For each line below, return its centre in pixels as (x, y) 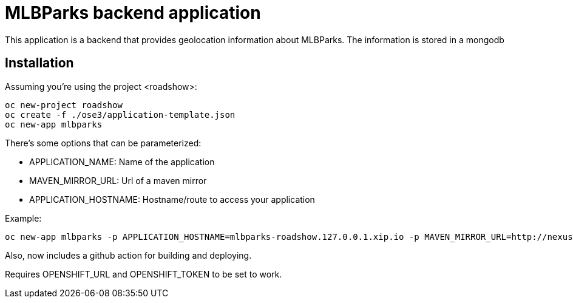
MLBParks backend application (133, 13)
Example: (23, 218)
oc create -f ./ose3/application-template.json (120, 114)
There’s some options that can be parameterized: (103, 143)
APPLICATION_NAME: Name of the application (122, 162)
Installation (39, 63)
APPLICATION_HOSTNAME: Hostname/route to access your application (172, 199)
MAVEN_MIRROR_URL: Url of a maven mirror (118, 180)
